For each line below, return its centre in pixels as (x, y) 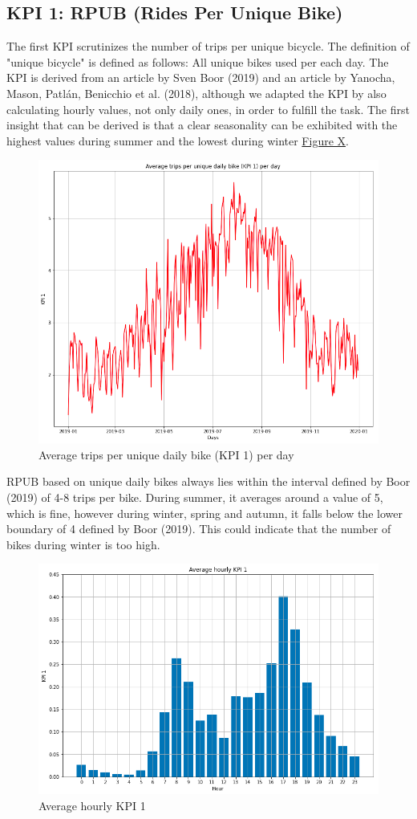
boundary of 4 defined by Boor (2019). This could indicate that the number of (199, 529)
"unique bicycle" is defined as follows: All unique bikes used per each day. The (198, 61)
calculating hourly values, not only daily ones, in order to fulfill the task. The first (208, 109)
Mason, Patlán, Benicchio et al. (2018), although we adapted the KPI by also (196, 93)
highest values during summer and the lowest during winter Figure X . (178, 140)
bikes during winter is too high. (83, 544)
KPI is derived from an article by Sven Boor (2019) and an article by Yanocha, (201, 77)
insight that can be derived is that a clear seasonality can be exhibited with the (202, 125)
